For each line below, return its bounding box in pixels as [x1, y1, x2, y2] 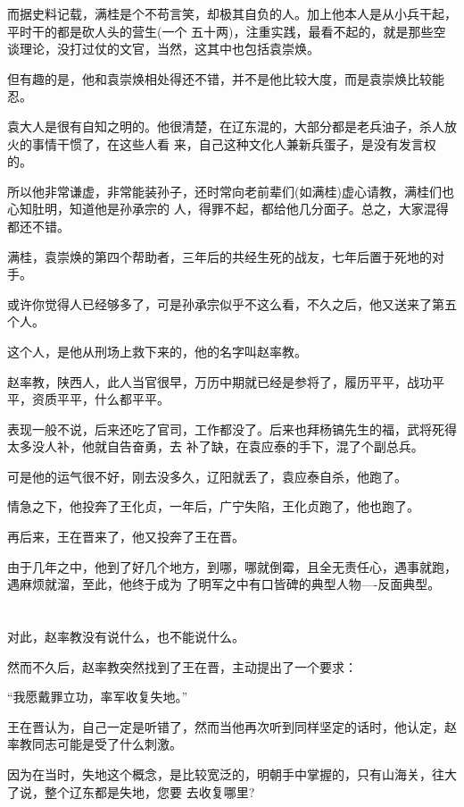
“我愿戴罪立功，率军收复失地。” [7, 687, 188, 706]
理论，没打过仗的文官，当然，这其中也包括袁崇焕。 [19, 39, 319, 58]
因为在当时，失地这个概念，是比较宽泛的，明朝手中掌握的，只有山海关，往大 [7, 765, 457, 783]
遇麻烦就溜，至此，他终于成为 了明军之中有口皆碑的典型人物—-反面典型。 [7, 575, 441, 593]
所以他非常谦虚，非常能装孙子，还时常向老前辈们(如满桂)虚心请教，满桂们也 [7, 181, 454, 200]
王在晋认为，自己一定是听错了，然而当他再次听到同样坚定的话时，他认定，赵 [7, 717, 457, 736]
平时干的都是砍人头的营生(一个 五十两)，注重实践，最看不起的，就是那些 [7, 21, 434, 40]
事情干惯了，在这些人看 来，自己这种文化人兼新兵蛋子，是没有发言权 [31, 134, 436, 153]
